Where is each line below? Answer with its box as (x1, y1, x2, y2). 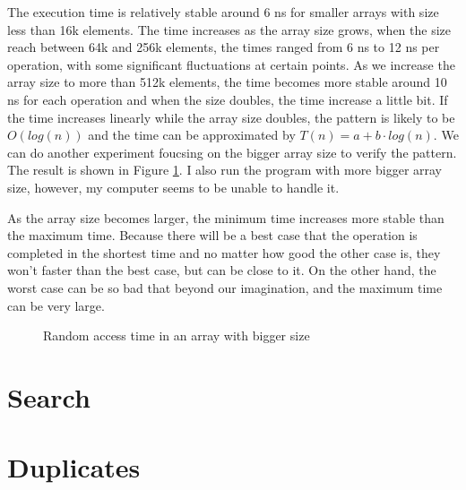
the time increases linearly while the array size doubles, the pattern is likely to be (7, 107, 455, 126)
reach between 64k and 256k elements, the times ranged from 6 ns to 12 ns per (7, 38, 440, 56)
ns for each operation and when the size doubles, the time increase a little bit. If (7, 90, 448, 108)
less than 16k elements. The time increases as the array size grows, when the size (7, 20, 451, 39)
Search (7, 378, 91, 415)
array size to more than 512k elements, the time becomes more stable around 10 (7, 73, 447, 91)
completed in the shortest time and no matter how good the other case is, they (7, 243, 441, 262)
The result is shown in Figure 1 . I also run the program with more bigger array (7, 160, 443, 179)
